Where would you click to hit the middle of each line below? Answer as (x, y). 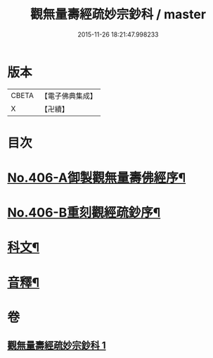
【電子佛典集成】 (69, 96)
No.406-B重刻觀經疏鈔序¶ (84, 213)
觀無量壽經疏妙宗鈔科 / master (118, 14)
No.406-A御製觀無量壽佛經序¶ (97, 178)
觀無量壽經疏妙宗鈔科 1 (57, 346)
